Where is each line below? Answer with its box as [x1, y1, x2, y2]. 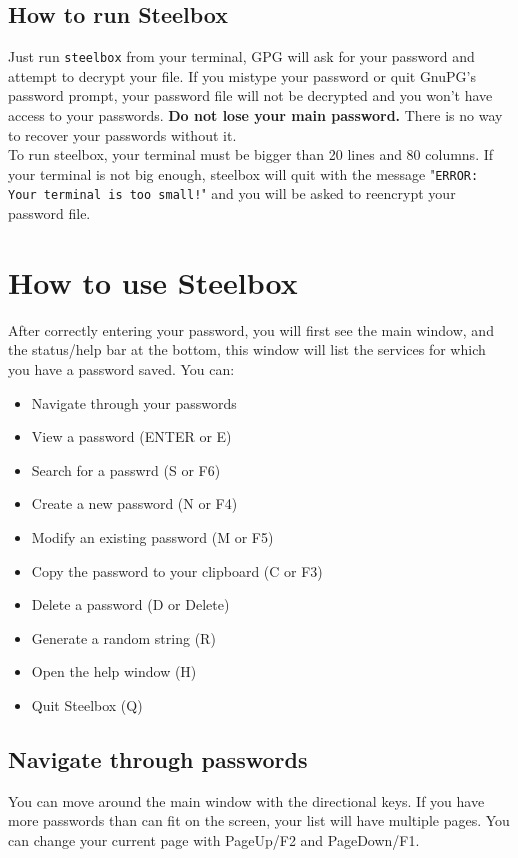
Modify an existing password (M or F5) [31, 527, 274, 548]
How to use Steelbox [8, 261, 298, 302]
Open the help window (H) [31, 661, 197, 682]
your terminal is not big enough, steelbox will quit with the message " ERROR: [8, 163, 479, 184]
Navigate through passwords [8, 743, 308, 774]
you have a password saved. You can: [8, 359, 235, 380]
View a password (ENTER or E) [31, 426, 232, 447]
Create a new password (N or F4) [31, 493, 238, 514]
